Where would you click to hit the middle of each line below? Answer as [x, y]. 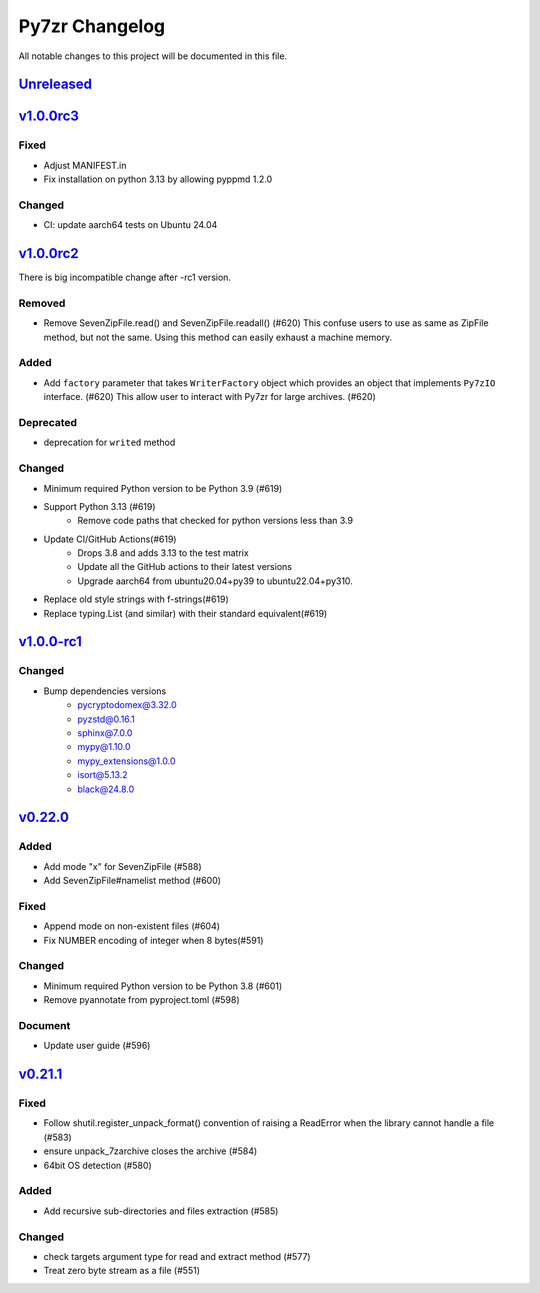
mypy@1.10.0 [104, 747]
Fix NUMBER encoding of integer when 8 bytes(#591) [153, 940]
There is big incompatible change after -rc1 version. [125, 277]
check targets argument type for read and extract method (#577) [177, 1256]
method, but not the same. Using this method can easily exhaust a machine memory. [218, 337]
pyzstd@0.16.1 [106, 719]
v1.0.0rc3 [49, 116]
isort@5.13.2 [103, 775]
